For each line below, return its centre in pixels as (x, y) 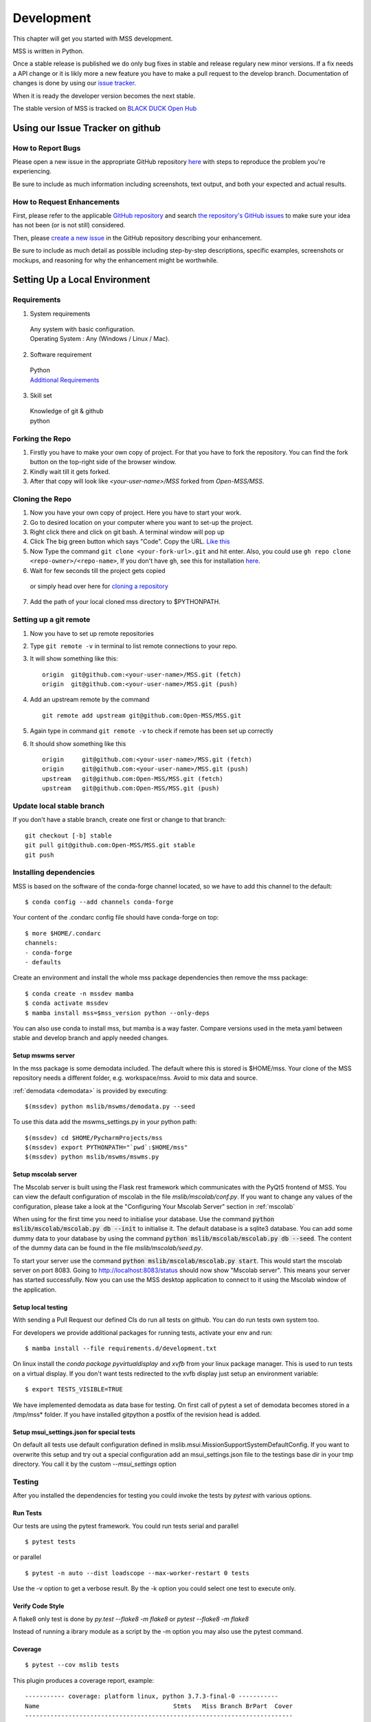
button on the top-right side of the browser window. (103, 462)
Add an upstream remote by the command (90, 700)
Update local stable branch (58, 806)
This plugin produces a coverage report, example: (83, 1680)
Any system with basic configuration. (82, 329)
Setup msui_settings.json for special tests (74, 1432)
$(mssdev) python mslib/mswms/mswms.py (92, 1157)
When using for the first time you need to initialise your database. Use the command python (144, 1219)
